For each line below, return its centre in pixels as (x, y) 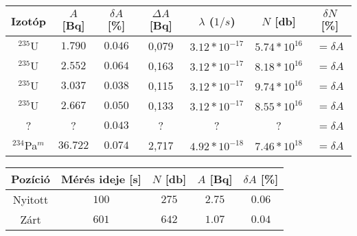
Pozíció (31, 179)
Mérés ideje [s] (101, 179)
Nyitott (31, 199)
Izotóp (28, 21)
